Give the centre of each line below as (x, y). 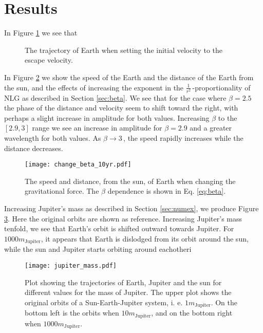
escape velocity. (49, 60)
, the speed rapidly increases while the (183, 138)
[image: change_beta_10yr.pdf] (78, 165)
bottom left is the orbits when (72, 313)
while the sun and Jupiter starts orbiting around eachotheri (98, 249)
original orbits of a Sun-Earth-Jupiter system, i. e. (104, 302)
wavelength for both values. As (53, 138)
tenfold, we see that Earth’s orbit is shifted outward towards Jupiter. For (119, 228)
